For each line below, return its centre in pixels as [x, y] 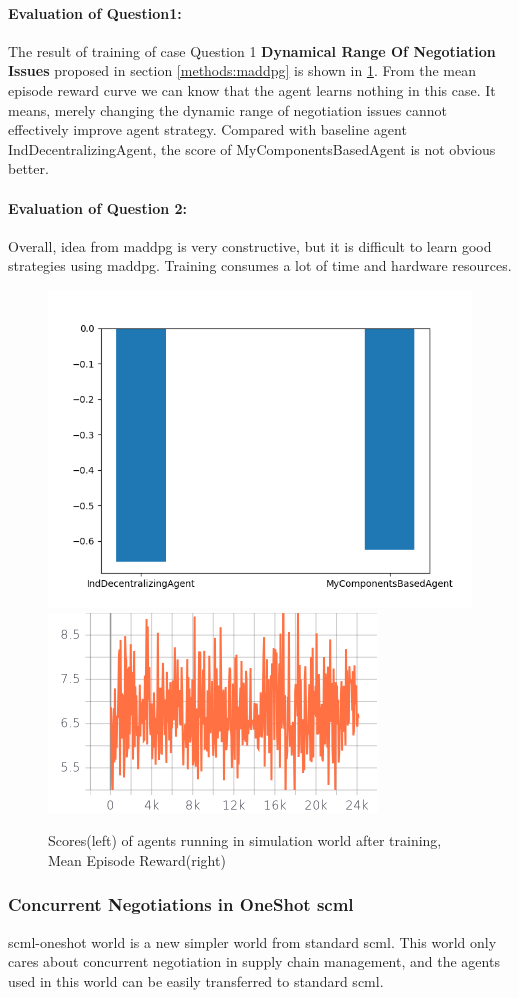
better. [28, 168]
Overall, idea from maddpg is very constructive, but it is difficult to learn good [250, 245]
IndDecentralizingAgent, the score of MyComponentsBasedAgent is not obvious [252, 148]
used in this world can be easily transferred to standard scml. [196, 980]
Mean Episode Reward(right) [137, 859]
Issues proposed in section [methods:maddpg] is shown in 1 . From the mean [242, 70]
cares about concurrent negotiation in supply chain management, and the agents [254, 961]
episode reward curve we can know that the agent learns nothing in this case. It [252, 89]
